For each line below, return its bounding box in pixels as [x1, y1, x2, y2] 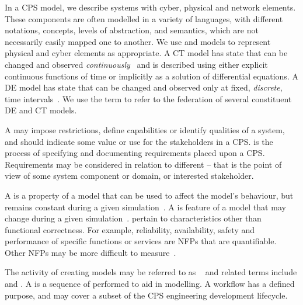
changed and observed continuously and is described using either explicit [5, 58, 268, 70]
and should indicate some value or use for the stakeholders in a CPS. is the [5, 135, 273, 147]
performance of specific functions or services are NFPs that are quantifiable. [5, 235, 277, 247]
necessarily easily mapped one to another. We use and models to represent [5, 35, 271, 47]
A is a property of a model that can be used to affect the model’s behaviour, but [5, 189, 294, 201]
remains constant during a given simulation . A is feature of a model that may [5, 200, 286, 213]
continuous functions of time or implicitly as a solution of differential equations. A [5, 70, 298, 82]
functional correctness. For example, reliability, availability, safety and [5, 223, 255, 235]
